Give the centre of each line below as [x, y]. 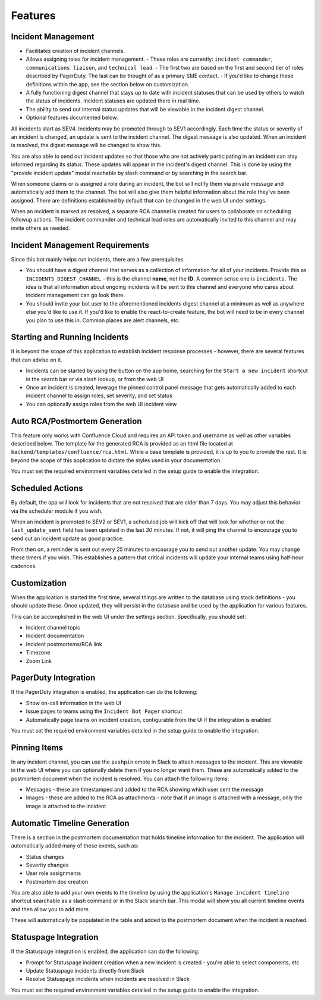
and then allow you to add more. [51, 909]
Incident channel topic [53, 627]
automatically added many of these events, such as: [75, 846]
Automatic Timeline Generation [70, 823]
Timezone [38, 653]
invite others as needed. [41, 228]
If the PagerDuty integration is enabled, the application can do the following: [104, 692]
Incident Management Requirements [80, 245]
